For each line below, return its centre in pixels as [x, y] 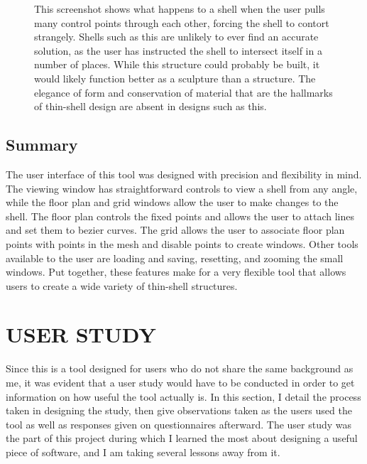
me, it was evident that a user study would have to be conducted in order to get [180, 383]
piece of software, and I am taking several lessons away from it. [143, 452]
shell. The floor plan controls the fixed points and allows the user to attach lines [180, 216]
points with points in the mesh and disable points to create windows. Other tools [182, 243]
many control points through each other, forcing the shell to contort [182, 22]
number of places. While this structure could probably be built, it [177, 64]
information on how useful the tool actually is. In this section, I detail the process [183, 396]
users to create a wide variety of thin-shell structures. [122, 285]
